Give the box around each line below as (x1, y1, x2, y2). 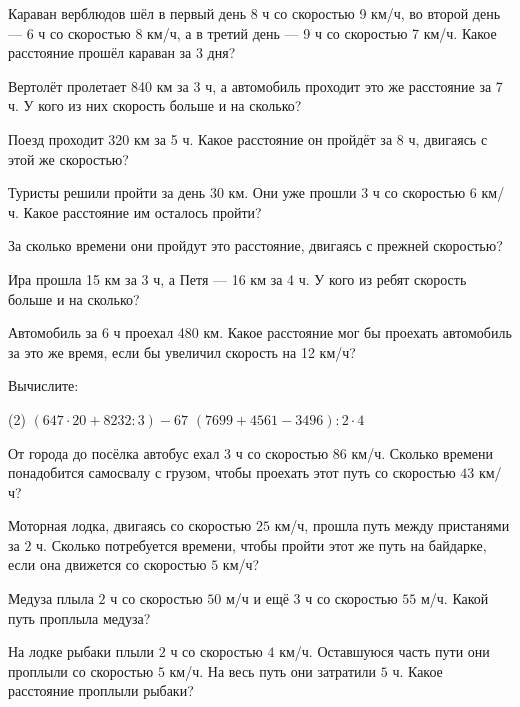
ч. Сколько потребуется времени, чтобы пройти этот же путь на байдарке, (36, 534, 487, 555)
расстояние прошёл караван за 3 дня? (8, 42, 236, 63)
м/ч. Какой (420, 588, 489, 609)
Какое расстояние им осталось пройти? (23, 201, 262, 222)
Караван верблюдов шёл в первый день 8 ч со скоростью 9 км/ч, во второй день (8, 3, 501, 23)
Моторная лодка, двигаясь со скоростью (8, 515, 252, 536)
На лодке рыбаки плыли (8, 641, 155, 662)
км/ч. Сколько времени (351, 442, 493, 463)
